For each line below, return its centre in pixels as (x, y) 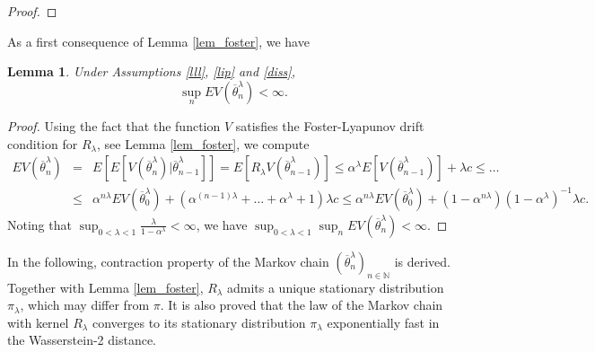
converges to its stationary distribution (199, 322)
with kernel (38, 322)
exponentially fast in (383, 322)
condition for (43, 143)
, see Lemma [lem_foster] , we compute (203, 143)
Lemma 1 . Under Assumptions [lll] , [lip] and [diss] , (151, 71)
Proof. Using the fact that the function (114, 126)
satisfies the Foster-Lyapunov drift (330, 126)
